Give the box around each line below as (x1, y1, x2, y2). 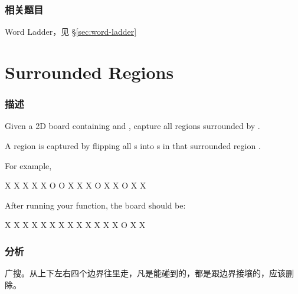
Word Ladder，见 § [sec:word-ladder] (5, 25, 137, 38)
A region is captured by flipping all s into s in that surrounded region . (5, 140, 261, 151)
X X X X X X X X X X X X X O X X (5, 219, 146, 231)
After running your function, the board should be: (5, 199, 186, 211)
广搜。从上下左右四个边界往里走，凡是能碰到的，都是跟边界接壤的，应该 (5, 267, 286, 279)
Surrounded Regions (5, 60, 174, 84)
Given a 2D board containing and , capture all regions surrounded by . (5, 120, 260, 132)
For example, (5, 159, 52, 171)
